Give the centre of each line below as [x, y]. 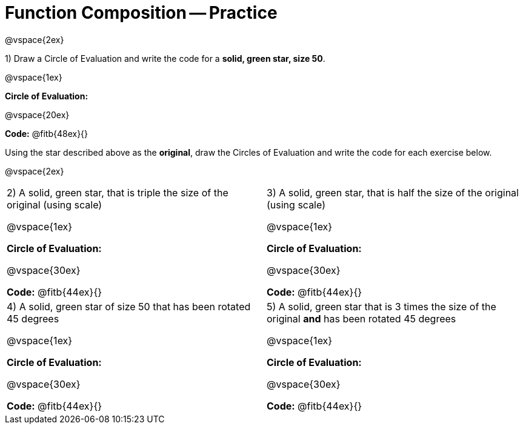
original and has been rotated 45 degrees [361, 318]
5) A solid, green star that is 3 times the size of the [381, 306]
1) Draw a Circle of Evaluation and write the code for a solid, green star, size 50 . [165, 58]
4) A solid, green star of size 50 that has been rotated [129, 306]
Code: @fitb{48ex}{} [47, 133]
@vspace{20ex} [37, 115]
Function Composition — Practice [141, 13]
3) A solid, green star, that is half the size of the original [393, 192]
